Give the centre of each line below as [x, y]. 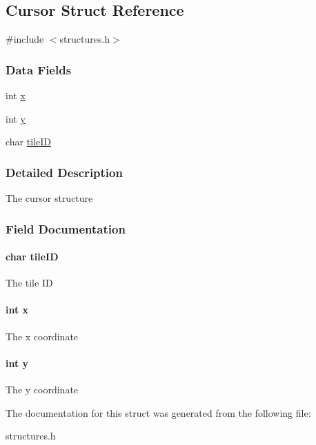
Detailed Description [64, 172]
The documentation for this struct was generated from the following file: [158, 412]
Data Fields [39, 69]
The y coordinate [42, 390]
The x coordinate [42, 336]
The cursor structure [49, 198]
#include [25, 39]
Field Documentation [66, 228]
